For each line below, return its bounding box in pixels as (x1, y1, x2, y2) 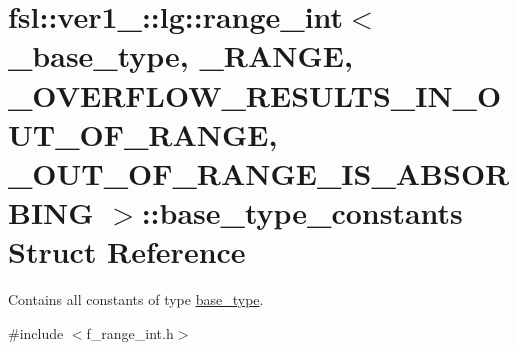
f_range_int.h (86, 322, 174, 343)
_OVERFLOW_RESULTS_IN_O (8, 74, 502, 115)
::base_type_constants (141, 192, 463, 233)
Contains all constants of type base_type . (8, 289, 264, 310)
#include (8, 322, 64, 343)
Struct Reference (8, 231, 246, 272)
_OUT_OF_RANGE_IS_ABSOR (8, 152, 510, 193)
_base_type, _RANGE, (8, 35, 353, 76)
